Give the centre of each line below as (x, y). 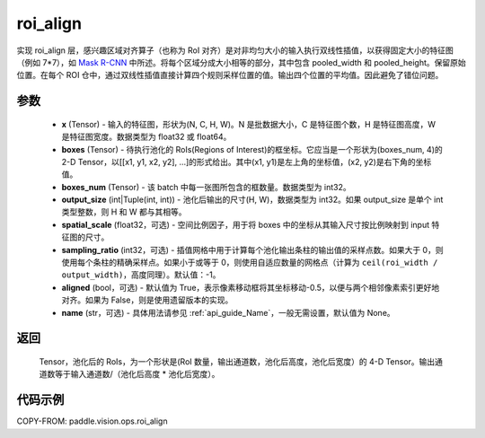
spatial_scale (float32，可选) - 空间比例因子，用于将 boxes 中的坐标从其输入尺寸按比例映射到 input (246, 224)
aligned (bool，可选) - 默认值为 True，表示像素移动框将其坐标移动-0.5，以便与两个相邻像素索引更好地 (251, 287)
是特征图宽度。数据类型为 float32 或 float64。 (146, 137)
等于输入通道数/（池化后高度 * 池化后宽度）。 (137, 374)
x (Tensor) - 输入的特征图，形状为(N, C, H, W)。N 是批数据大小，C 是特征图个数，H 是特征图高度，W (248, 124)
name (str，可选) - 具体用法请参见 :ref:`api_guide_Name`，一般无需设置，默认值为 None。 (228, 312)
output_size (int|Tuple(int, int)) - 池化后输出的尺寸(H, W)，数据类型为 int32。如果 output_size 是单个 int (252, 200)
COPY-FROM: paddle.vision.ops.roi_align (92, 421)
